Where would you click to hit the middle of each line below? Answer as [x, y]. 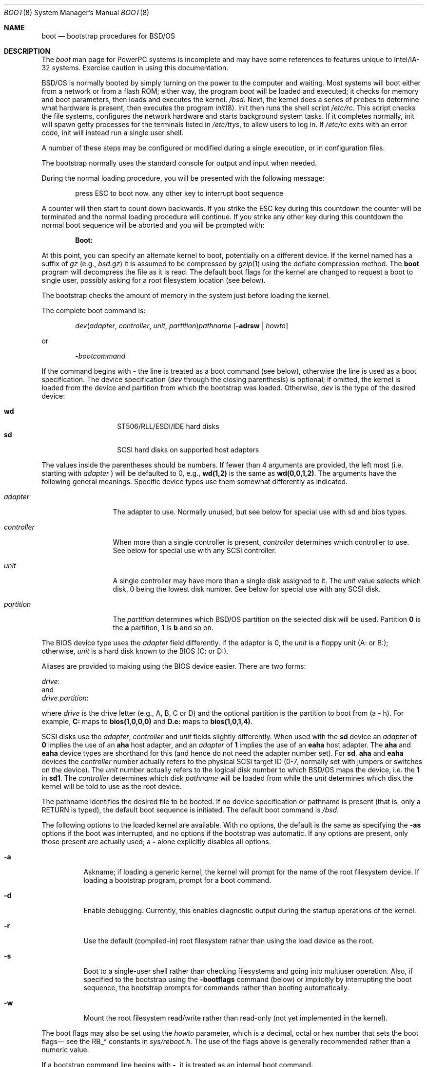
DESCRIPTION [27, 51]
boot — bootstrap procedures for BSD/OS [108, 36]
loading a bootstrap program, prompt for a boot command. [177, 880]
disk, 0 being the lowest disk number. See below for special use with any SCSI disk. [247, 589]
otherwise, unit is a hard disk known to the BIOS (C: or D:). [135, 651]
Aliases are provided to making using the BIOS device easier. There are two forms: [174, 666]
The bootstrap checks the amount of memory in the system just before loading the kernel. [186, 295]
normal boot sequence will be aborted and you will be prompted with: [153, 225]
